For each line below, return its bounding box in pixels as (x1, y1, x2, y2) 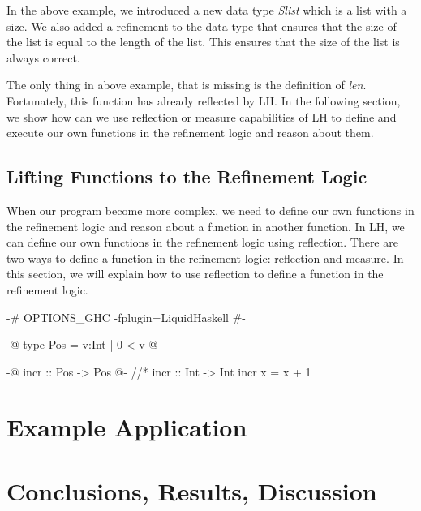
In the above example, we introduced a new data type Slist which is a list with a (6, 2, 407, 18)
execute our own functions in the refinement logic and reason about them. (6, 124, 374, 141)
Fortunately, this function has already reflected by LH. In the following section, (6, 92, 401, 109)
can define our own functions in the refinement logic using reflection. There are (6, 234, 398, 251)
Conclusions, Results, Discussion (6, 474, 377, 507)
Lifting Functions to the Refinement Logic (6, 164, 367, 189)
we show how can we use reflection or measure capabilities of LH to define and (6, 108, 397, 125)
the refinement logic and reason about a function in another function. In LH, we (6, 217, 405, 234)
